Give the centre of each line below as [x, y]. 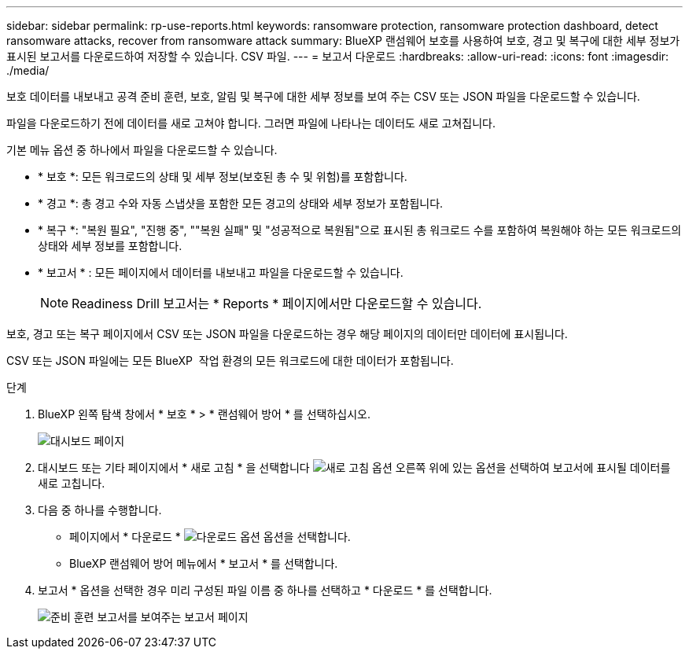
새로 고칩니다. [72, 483]
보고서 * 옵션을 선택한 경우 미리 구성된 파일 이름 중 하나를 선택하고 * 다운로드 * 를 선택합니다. [265, 590]
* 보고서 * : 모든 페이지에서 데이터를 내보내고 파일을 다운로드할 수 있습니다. [221, 272]
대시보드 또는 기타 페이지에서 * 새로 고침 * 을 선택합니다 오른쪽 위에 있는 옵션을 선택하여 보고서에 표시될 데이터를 [354, 467]
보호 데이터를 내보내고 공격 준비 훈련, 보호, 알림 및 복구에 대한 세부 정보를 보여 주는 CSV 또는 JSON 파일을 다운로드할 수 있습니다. [323, 96]
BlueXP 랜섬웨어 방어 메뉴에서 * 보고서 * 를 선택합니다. [204, 563]
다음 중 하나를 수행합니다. [100, 510]
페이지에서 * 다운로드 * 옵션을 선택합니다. [210, 537]
